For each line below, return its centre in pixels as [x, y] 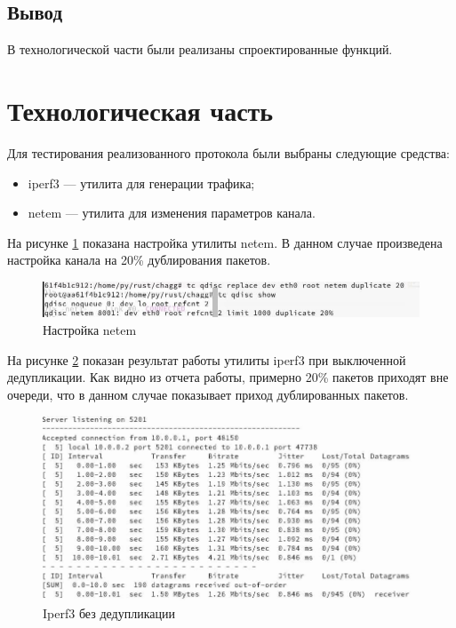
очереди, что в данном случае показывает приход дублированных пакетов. [208, 394]
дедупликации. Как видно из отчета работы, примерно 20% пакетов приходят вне [228, 377]
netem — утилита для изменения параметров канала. [172, 213]
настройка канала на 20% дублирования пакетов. [139, 260]
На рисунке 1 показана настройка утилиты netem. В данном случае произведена [225, 242]
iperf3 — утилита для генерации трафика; [141, 183]
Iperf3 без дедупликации [109, 612]
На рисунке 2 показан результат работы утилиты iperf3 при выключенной [207, 359]
